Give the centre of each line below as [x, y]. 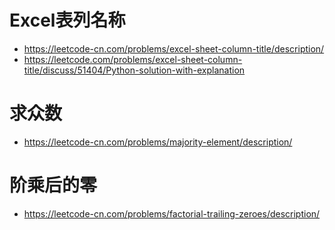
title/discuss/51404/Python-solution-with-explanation [134, 70]
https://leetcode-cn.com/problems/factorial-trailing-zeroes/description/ [172, 213]
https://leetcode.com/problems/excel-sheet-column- [133, 59]
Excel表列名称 [67, 20]
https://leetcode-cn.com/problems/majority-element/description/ [158, 142]
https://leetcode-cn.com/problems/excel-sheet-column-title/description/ [174, 48]
